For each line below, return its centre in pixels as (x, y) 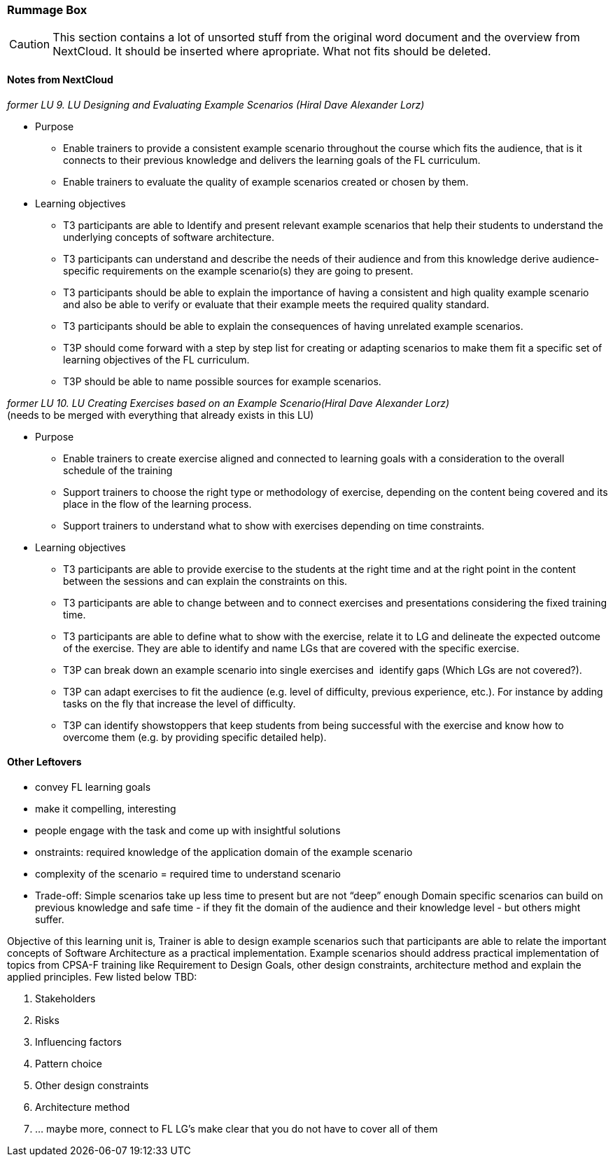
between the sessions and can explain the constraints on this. (205, 581)
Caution (30, 44)
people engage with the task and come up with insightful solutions (188, 830)
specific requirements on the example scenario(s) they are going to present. (238, 270)
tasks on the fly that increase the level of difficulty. (179, 703)
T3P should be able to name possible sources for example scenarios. (222, 381)
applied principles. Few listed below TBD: (102, 976)
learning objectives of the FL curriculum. (156, 359)
